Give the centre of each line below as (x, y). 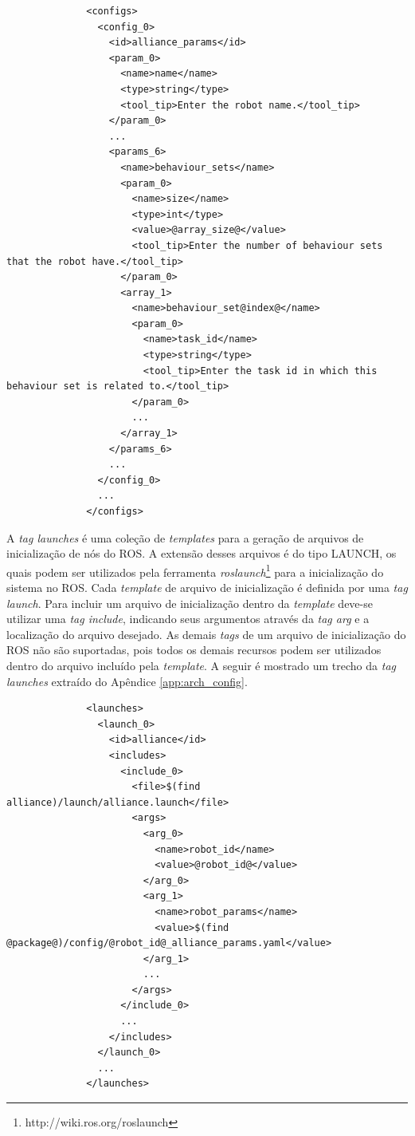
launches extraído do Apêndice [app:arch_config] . (127, 681)
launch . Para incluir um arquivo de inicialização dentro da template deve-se (190, 603)
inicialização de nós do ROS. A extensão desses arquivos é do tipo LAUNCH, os (202, 553)
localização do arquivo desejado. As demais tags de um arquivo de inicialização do (206, 634)
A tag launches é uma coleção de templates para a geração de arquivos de (185, 537)
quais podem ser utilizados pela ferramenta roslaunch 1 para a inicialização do (195, 570)
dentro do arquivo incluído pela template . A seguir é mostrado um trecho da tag (201, 665)
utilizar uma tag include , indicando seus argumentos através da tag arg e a (188, 619)
